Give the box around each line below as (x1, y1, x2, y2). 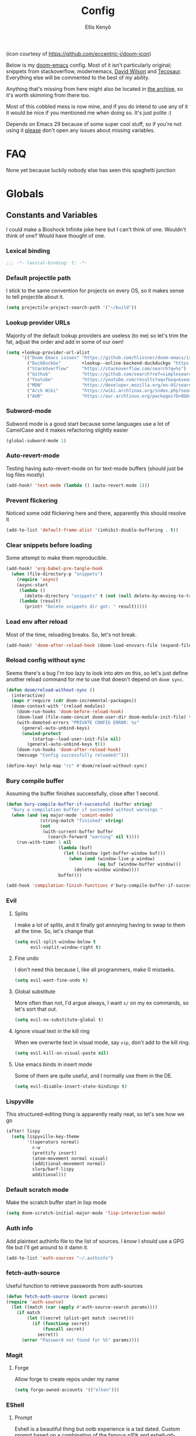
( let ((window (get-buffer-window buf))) (63, 850, 166, 856)
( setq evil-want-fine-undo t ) (14, 977, 89, 983)
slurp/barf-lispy (32, 1167, 75, 1172)
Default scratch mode (6, 1185, 69, 1194)
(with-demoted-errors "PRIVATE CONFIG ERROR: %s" (16, 719, 140, 726)
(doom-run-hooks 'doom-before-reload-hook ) (16, 709, 124, 715)
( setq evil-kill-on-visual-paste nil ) (14, 1050, 109, 1057)
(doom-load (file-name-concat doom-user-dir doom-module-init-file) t (16, 714, 192, 720)
